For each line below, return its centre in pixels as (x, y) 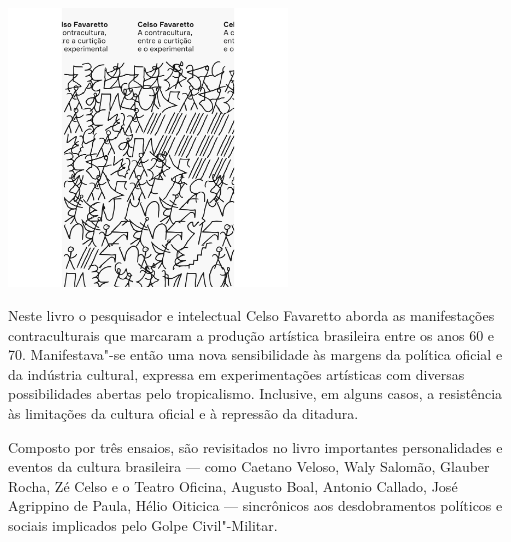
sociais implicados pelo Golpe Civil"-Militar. (143, 524)
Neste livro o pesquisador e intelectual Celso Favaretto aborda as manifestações (251, 314)
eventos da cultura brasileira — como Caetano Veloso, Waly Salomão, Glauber (249, 466)
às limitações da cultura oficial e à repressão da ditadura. (183, 412)
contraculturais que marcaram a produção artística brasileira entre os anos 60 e (251, 334)
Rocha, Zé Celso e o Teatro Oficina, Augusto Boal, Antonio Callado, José (233, 485)
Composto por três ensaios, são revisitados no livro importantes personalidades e (255, 446)
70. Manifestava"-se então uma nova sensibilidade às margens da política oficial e (255, 354)
